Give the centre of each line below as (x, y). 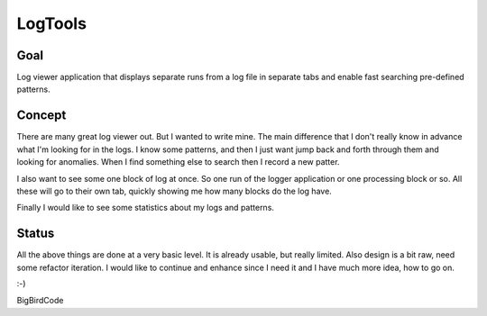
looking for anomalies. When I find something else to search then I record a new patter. (178, 162)
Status (36, 234)
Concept (41, 116)
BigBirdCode (40, 301)
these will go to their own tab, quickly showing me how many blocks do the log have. (175, 191)
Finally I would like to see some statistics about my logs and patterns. (146, 208)
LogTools (52, 23)
